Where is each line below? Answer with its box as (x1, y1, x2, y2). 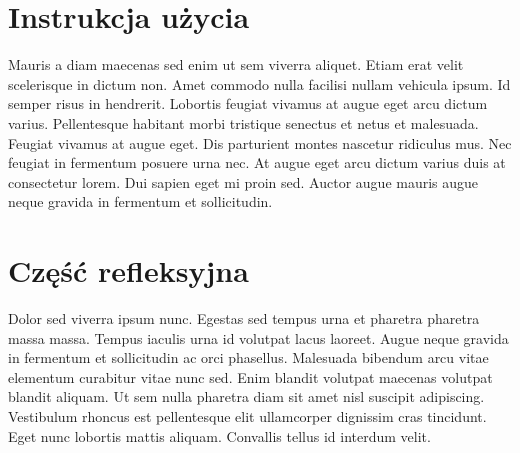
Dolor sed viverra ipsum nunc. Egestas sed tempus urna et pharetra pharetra (8, 308, 480, 328)
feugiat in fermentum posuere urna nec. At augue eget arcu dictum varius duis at (8, 152, 506, 173)
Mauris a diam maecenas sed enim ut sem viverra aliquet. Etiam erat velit (8, 54, 464, 75)
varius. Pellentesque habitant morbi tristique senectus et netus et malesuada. (8, 112, 479, 133)
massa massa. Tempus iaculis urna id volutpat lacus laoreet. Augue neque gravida (8, 327, 509, 348)
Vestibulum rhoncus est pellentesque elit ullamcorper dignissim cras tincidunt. (8, 405, 487, 426)
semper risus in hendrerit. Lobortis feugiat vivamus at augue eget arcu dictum (8, 93, 488, 114)
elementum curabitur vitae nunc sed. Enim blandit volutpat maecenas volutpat (8, 366, 493, 387)
